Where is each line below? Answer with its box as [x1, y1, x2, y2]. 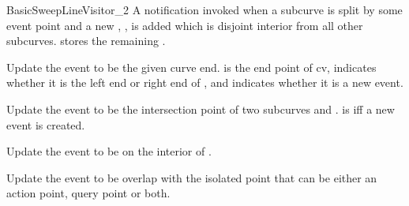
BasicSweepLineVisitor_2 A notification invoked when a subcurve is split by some [6, 2, 403, 17]
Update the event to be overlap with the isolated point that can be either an [6, 169, 377, 185]
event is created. [6, 116, 85, 133]
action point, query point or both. [6, 185, 171, 201]
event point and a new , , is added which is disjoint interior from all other [6, 17, 363, 33]
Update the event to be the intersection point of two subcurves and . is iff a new [6, 100, 395, 117]
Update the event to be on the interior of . [6, 143, 212, 159]
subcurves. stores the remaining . [6, 32, 166, 49]
